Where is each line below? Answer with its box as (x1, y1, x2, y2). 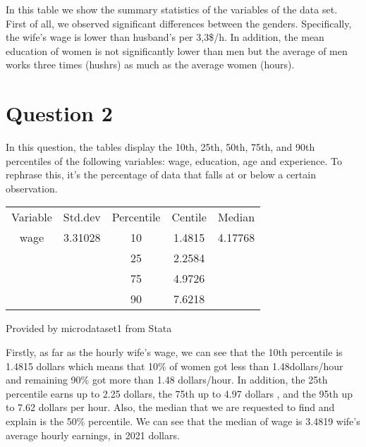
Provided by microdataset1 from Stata (6, 321, 172, 336)
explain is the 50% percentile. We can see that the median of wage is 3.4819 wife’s (6, 414, 360, 429)
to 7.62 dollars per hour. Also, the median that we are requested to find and (6, 400, 335, 415)
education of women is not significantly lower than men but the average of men (6, 43, 348, 58)
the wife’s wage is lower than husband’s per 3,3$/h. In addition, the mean (6, 30, 324, 44)
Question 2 (6, 99, 113, 128)
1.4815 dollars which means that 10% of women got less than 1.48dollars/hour (6, 358, 343, 373)
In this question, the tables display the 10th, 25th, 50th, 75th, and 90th (6, 140, 315, 154)
